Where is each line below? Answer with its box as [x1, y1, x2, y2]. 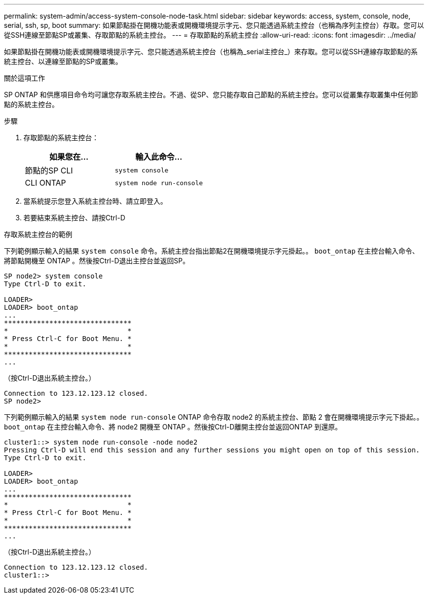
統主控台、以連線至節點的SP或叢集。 [4, 57, 122, 65]
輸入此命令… [135, 152, 183, 162]
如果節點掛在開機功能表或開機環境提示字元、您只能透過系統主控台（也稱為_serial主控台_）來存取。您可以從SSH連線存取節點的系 [4, 47, 418, 56]
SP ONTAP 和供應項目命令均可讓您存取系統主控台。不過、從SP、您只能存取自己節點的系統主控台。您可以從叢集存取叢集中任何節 [4, 90, 418, 99]
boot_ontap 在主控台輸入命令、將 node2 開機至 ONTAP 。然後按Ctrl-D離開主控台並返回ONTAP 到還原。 [4, 423, 342, 431]
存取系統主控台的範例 [4, 230, 72, 238]
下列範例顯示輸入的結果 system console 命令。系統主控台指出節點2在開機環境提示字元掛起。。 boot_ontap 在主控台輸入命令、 [4, 247, 419, 255]
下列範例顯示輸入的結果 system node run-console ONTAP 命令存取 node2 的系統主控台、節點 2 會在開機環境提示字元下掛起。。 [4, 413, 424, 421]
